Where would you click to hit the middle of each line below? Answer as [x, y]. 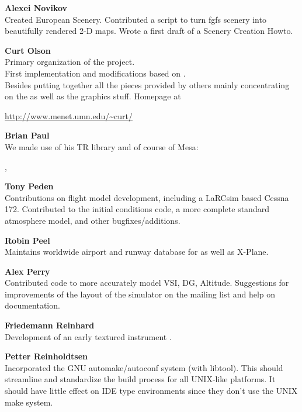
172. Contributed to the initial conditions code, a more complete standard [137, 209]
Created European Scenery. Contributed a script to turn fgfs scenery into [136, 19]
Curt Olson [28, 50]
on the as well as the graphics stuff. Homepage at [93, 96]
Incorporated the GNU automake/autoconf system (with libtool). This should [144, 367]
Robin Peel [27, 240]
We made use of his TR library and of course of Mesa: [102, 146]
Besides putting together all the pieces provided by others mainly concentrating [147, 84]
